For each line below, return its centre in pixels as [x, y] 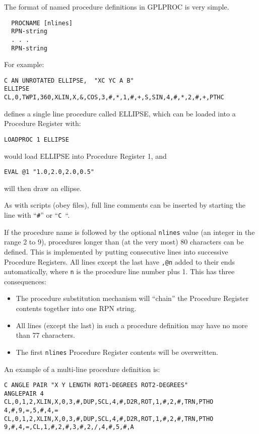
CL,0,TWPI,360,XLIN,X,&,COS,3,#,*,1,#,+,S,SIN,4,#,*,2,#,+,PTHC [114, 98]
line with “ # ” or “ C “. [37, 215]
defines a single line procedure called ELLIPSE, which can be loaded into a [120, 113]
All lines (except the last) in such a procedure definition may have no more [132, 325]
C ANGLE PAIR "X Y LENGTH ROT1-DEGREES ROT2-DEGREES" [96, 385]
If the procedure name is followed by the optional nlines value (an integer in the [129, 232]
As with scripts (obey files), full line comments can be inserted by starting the [125, 205]
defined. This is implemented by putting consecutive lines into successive [116, 251]
